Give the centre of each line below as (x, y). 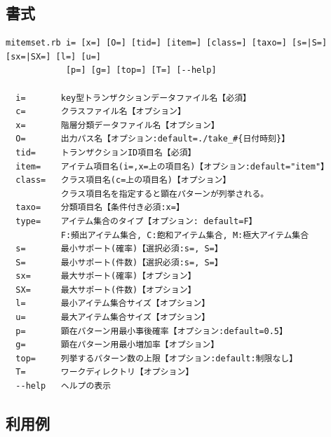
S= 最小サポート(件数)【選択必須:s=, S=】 (119, 262)
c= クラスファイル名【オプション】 (101, 112)
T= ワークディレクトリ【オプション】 (105, 372)
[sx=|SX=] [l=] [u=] (54, 56)
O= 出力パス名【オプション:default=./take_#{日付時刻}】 (153, 139)
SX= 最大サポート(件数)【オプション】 (106, 290)
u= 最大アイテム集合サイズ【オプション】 (113, 318)
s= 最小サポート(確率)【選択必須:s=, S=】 (119, 249)
